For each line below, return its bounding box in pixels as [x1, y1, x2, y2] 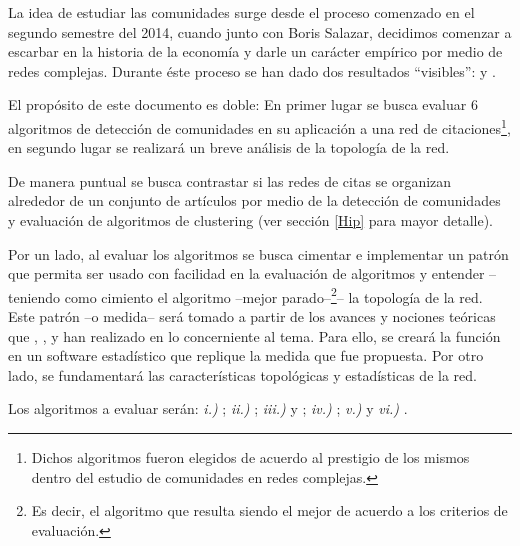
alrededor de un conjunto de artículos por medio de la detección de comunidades [8, 190, 501, 211]
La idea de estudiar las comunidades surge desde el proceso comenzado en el [8, 2, 475, 22]
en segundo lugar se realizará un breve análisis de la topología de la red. [8, 137, 450, 158]
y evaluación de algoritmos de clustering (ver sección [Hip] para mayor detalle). [8, 210, 493, 230]
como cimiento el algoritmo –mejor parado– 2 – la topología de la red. [64, 283, 483, 307]
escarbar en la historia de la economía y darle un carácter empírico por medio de [8, 41, 503, 62]
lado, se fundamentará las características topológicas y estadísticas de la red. [8, 364, 477, 385]
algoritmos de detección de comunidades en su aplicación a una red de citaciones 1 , [8, 114, 511, 138]
